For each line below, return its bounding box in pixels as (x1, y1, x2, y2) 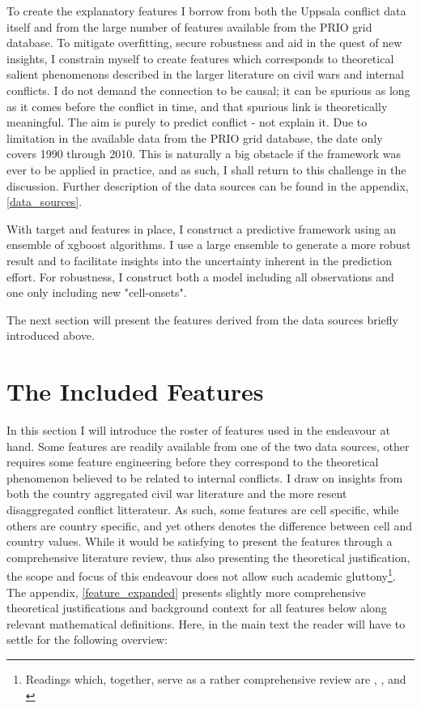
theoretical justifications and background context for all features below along (6, 599, 387, 616)
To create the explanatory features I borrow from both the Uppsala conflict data (6, 2, 406, 19)
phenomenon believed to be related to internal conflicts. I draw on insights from (6, 469, 403, 486)
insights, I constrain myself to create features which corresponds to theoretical (6, 49, 394, 67)
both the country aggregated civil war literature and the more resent (6, 485, 347, 502)
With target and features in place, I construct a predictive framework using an (6, 220, 397, 237)
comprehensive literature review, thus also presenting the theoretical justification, (6, 548, 410, 565)
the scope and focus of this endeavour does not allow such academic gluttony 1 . (6, 565, 396, 584)
